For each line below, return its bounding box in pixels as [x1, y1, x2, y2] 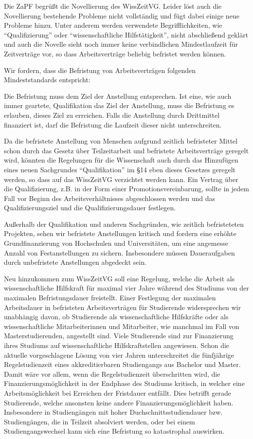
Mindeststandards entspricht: [4, 74, 90, 85]
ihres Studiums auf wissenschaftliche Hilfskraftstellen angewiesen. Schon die [4, 340, 230, 350]
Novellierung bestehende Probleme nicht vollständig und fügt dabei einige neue [4, 10, 239, 20]
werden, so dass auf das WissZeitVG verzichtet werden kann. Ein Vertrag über [4, 174, 238, 184]
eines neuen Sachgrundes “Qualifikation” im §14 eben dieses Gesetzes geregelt [4, 164, 235, 174]
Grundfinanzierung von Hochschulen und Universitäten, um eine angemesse [4, 238, 228, 248]
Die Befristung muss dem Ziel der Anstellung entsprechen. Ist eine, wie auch [4, 91, 232, 101]
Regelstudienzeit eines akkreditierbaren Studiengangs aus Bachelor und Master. [4, 359, 241, 369]
